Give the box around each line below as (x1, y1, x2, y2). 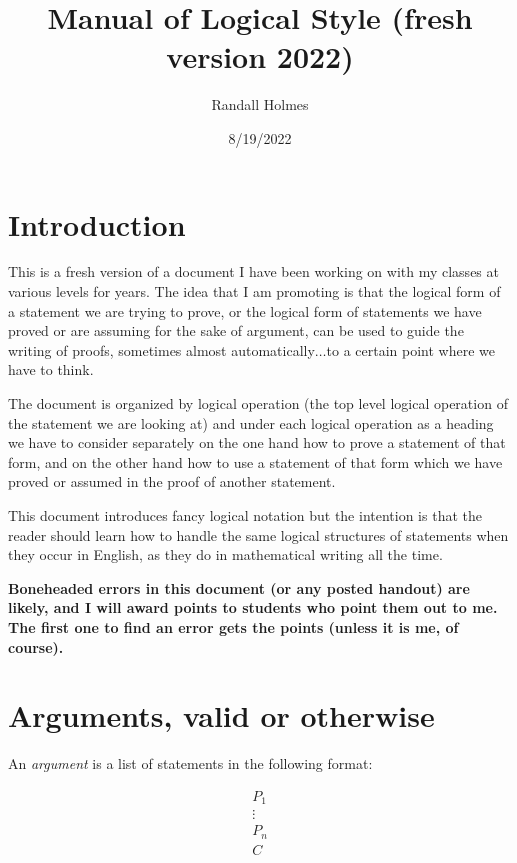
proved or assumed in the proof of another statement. (8, 471, 336, 492)
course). (8, 636, 64, 657)
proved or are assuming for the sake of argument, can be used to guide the (8, 320, 464, 341)
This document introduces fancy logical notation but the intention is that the (8, 504, 482, 525)
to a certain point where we (326, 339, 495, 360)
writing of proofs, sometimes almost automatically (8, 339, 315, 360)
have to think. (8, 359, 94, 380)
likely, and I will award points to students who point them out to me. (8, 597, 498, 618)
